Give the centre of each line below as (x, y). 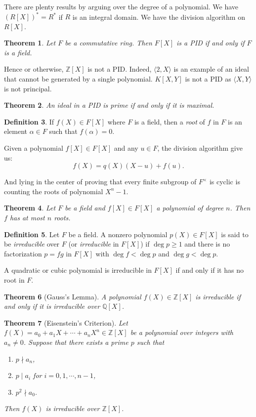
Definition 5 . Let (32, 234)
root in (14, 279)
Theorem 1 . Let (30, 43)
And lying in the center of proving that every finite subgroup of (100, 182)
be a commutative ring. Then (108, 43)
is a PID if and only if (211, 43)
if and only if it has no (210, 270)
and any (126, 148)
